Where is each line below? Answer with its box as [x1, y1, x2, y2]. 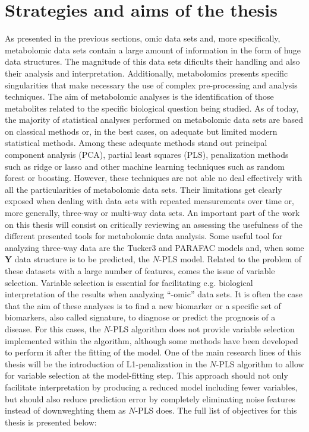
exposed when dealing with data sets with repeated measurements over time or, [5, 195, 294, 207]
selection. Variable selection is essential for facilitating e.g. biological [5, 276, 253, 288]
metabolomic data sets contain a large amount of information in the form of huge [5, 43, 301, 56]
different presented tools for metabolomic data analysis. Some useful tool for [5, 230, 283, 242]
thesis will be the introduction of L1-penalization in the [5, 357, 207, 370]
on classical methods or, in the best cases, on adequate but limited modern [5, 125, 278, 137]
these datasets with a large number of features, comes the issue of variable [5, 265, 275, 277]
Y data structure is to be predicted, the [5, 253, 150, 265]
